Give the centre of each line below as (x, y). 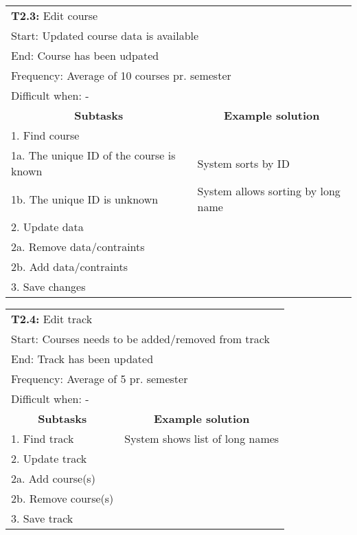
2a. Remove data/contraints (78, 247)
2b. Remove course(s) (62, 498)
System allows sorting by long (269, 191)
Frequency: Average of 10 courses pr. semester (121, 75)
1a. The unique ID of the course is (93, 155)
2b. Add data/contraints (69, 266)
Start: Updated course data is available (105, 35)
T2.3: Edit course (55, 15)
